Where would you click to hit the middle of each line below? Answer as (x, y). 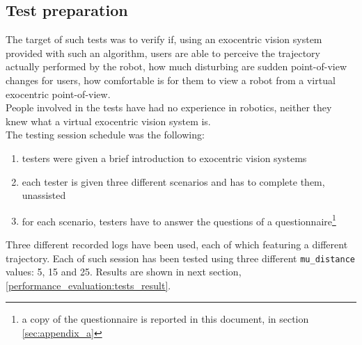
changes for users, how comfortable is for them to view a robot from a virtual (171, 80)
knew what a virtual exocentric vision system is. (108, 121)
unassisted (44, 195)
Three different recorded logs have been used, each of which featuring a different (177, 244)
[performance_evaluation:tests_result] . (88, 285)
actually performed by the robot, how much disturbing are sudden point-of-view (176, 66)
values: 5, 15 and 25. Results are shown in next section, (124, 272)
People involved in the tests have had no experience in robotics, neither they (169, 107)
